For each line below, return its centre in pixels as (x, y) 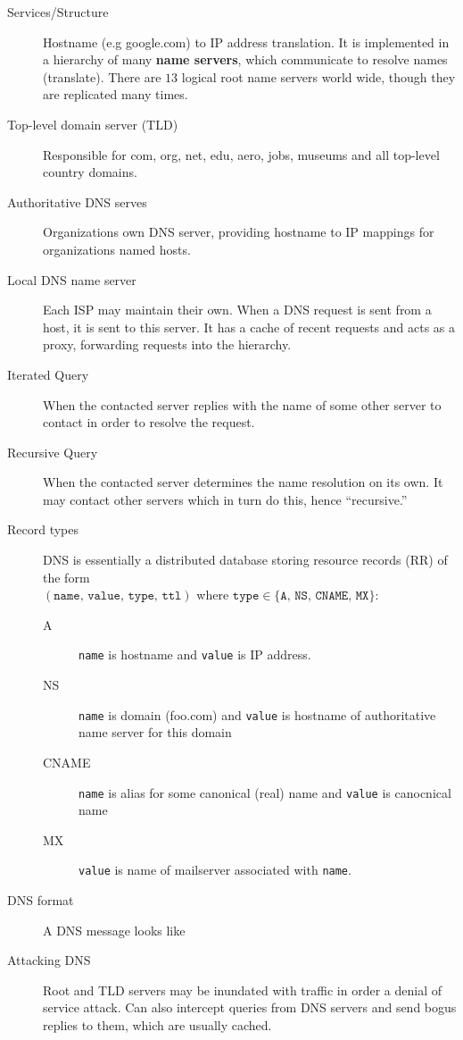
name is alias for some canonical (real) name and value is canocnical (265, 792)
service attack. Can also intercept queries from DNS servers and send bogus (250, 1007)
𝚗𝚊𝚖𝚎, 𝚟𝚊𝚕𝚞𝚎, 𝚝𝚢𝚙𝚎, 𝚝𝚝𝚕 (118, 596)
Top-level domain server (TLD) (93, 124)
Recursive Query (53, 452)
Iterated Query (48, 374)
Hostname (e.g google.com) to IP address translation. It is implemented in (246, 42)
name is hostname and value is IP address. (195, 654)
